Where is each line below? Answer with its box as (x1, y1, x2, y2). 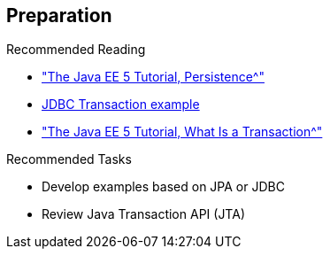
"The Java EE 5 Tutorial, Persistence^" (42, 69, 265, 85)
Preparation (6, 4, 112, 27)
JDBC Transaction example (42, 97, 200, 112)
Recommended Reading (6, 42, 146, 58)
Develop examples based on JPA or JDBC (42, 179, 285, 195)
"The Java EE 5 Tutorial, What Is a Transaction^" (42, 124, 323, 140)
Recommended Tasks (6, 151, 132, 167)
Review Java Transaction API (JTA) (42, 206, 245, 222)
